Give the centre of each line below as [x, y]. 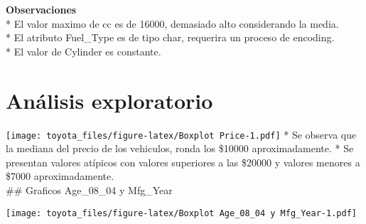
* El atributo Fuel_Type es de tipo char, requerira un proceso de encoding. [170, 37]
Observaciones [41, 9]
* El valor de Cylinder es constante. [84, 51]
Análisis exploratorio [109, 100]
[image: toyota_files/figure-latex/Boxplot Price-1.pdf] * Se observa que [181, 134]
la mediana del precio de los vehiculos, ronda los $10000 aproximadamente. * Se [180, 148]
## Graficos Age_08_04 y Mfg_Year [89, 190]
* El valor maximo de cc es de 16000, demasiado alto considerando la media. [172, 23]
